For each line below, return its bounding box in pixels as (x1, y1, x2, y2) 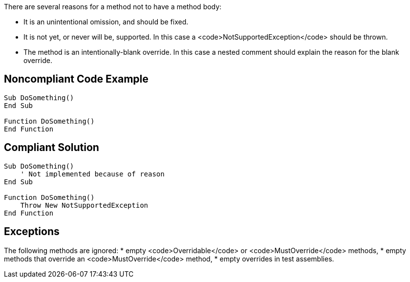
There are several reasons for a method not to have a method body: (4, 2, 222, 11)
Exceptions (4, 225, 60, 238)
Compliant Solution (4, 141, 99, 154)
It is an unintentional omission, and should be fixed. (23, 18, 189, 26)
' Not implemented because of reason (20, 170, 165, 178)
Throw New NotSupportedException (20, 201, 149, 209)
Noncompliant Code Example (4, 73, 149, 86)
